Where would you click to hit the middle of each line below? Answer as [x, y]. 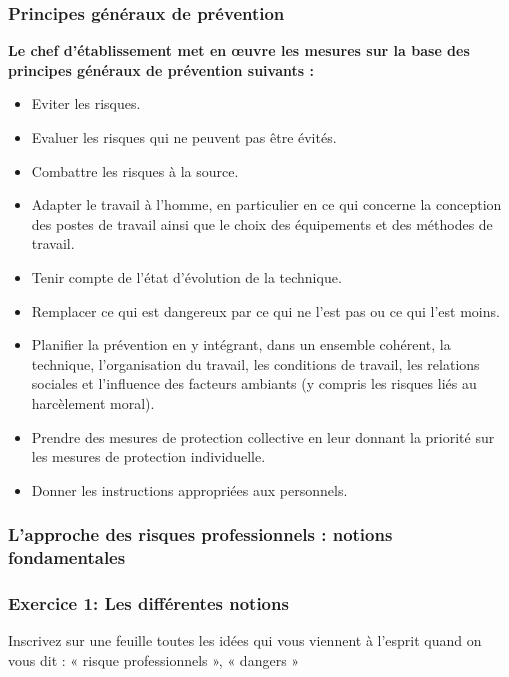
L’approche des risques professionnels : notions [200, 534]
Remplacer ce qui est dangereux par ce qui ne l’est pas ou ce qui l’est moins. [265, 310]
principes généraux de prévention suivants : [161, 69]
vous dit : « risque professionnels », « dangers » [154, 659]
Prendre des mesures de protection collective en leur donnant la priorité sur [263, 436]
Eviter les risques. [86, 103]
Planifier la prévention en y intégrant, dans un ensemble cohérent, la [241, 344]
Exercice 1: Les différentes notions [148, 603]
